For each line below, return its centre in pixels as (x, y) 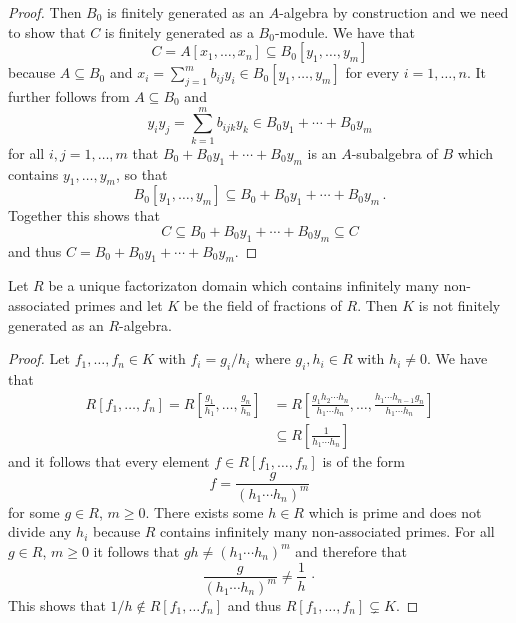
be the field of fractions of (262, 305)
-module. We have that (344, 31)
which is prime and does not (395, 511)
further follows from (69, 95)
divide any (40, 531)
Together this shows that (84, 215)
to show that (47, 31)
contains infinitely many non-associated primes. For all (327, 531)
